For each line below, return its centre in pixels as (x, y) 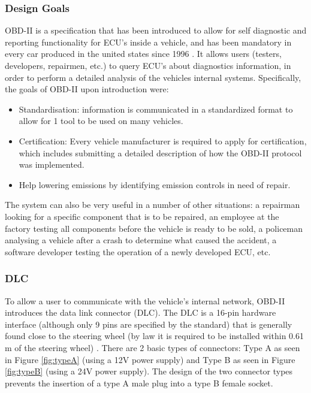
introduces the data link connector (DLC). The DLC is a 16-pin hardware (141, 312)
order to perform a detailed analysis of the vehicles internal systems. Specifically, (153, 77)
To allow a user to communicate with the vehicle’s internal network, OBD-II (145, 300)
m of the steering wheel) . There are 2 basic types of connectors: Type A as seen (153, 347)
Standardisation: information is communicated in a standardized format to (156, 109)
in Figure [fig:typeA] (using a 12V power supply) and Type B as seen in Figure (150, 359)
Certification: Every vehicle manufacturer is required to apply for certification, (163, 140)
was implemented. (52, 164)
